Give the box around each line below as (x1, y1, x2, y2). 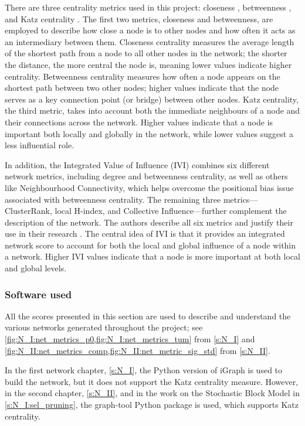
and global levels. (5, 262, 67, 274)
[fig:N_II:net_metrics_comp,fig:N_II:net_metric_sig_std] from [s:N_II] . (5, 344, 270, 356)
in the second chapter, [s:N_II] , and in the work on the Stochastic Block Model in (5, 387, 300, 399)
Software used (5, 287, 72, 301)
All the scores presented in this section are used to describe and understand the (5, 309, 291, 322)
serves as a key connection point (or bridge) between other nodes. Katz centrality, (5, 93, 299, 105)
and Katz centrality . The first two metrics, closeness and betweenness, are (5, 12, 273, 25)
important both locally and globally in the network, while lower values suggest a (5, 127, 293, 139)
